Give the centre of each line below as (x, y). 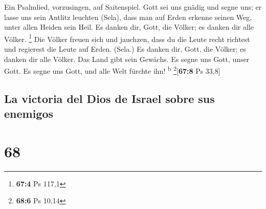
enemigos (29, 113)
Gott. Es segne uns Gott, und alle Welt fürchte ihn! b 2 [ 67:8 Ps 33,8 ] (112, 70)
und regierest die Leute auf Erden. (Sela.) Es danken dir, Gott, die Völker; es (125, 49)
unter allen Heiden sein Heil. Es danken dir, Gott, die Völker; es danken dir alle (129, 27)
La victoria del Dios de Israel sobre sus (109, 98)
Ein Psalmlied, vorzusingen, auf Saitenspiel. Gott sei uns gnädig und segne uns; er (133, 7)
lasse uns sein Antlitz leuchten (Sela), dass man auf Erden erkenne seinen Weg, (128, 17)
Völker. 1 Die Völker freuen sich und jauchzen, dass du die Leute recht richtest (127, 38)
